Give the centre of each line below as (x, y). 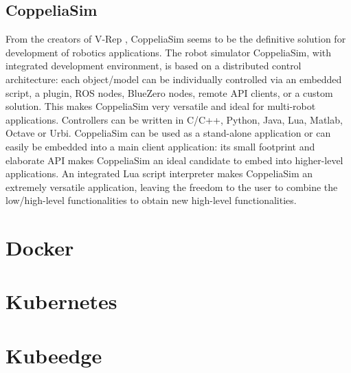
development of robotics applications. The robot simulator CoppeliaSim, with (169, 52)
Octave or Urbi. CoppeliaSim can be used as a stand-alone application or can (168, 133)
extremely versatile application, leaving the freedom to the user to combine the (172, 186)
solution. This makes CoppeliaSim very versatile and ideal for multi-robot (161, 106)
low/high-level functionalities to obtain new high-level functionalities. (151, 200)
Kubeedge (54, 355)
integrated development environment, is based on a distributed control (154, 66)
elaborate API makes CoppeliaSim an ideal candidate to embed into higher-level (174, 160)
